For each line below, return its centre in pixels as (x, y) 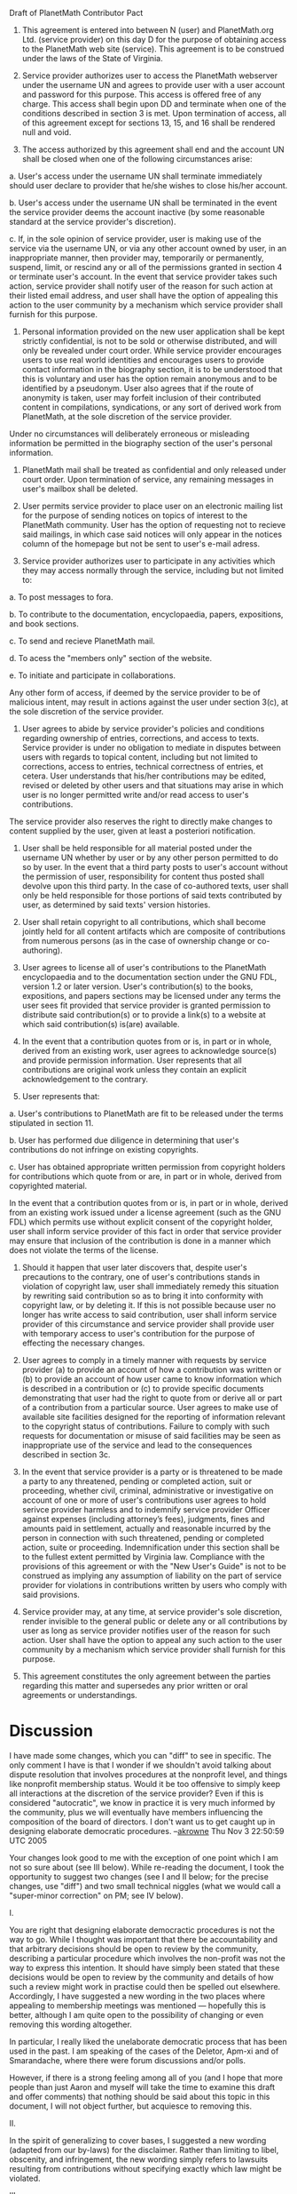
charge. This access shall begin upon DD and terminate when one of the (154, 104)
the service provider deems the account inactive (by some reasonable (137, 212)
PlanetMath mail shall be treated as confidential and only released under (154, 470)
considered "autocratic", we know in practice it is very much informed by (142, 1802)
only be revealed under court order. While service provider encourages (152, 351)
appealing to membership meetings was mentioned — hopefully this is (137, 2005)
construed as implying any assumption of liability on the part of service (152, 1576)
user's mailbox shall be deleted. (80, 489)
